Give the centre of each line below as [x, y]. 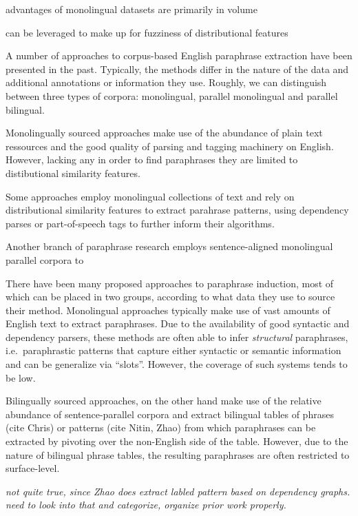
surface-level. [33, 468]
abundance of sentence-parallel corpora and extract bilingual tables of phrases [170, 414]
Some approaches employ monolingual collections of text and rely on [150, 196]
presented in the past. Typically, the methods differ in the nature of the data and [177, 69]
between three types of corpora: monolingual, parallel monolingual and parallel [172, 95]
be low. [21, 377]
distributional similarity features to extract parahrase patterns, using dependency [177, 210]
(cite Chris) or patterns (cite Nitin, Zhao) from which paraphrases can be [161, 427]
